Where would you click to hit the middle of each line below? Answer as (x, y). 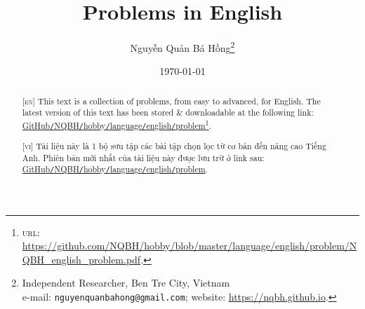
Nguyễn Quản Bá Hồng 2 (182, 47)
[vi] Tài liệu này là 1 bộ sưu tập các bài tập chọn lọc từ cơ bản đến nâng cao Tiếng (174, 146)
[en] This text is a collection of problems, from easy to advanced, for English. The (171, 101)
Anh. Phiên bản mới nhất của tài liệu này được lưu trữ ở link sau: (143, 157)
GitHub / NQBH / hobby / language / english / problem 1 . (117, 125)
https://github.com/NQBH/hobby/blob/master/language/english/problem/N (190, 246)
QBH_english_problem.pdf (81, 259)
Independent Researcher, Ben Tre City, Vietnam (126, 283)
